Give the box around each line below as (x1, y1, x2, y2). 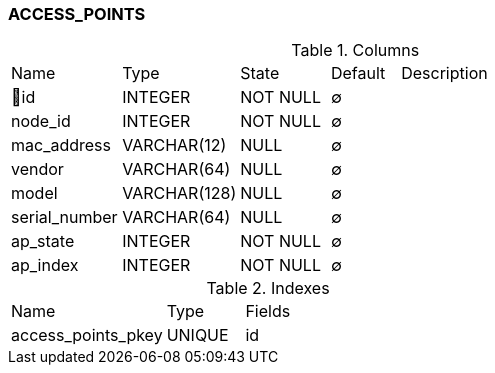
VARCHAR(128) (122, 183, 237, 204)
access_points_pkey (11, 325, 163, 346)
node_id (11, 111, 71, 132)
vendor (11, 159, 64, 180)
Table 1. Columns (291, 40, 420, 61)
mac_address (11, 135, 111, 156)
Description (401, 63, 488, 84)
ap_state (11, 231, 75, 252)
